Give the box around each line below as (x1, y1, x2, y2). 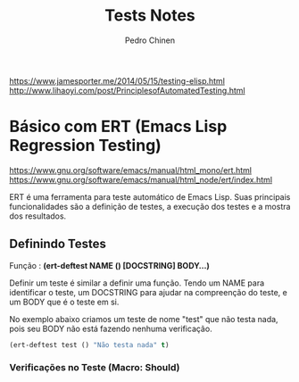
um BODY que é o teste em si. (9, 296, 120, 307)
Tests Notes (104, 5, 196, 26)
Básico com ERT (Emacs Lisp (9, 117, 228, 137)
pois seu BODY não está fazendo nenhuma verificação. (9, 323, 212, 334)
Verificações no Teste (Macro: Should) (9, 361, 180, 374)
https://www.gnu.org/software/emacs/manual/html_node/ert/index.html (9, 174, 273, 185)
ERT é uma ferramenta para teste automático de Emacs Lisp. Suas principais (9, 191, 291, 202)
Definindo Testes (9, 237, 107, 252)
